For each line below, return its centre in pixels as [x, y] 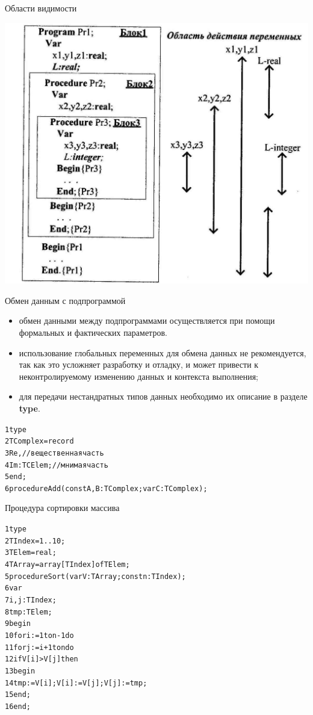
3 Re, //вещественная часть [54, 453]
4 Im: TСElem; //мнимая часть [57, 465]
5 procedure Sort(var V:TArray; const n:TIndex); [95, 576]
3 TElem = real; [31, 553]
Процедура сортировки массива [62, 508]
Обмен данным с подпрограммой [65, 300]
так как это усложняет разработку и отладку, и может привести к [139, 364]
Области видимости [41, 8]
